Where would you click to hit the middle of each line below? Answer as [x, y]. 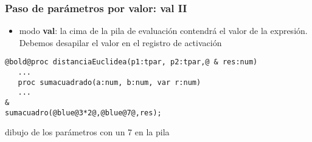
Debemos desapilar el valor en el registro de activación [120, 42]
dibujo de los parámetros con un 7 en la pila [87, 132]
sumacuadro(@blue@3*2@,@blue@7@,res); [83, 113]
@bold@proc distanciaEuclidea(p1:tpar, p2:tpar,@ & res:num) [131, 62]
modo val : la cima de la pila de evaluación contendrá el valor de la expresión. [163, 31]
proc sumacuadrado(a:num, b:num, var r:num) [109, 82]
